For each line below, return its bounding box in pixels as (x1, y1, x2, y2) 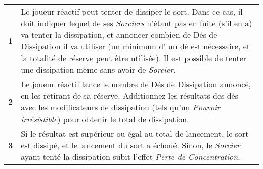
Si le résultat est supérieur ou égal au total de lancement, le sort (21, 128, 249, 139)
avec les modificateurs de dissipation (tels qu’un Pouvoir (21, 101, 221, 113)
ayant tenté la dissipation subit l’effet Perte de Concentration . (21, 151, 240, 162)
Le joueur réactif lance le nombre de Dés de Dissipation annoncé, (21, 78, 251, 90)
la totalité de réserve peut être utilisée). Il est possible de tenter (21, 52, 247, 64)
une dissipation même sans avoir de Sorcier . (21, 64, 176, 75)
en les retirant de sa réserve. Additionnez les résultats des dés (21, 90, 238, 101)
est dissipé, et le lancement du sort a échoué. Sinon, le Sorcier (21, 139, 240, 151)
